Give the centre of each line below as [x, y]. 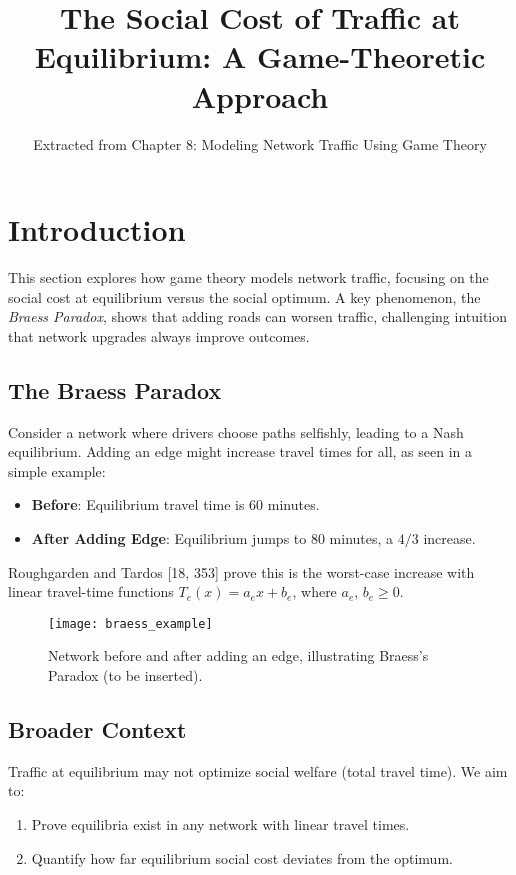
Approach [260, 95]
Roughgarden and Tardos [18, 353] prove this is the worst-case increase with [241, 571]
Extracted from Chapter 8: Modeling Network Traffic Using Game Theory [260, 143]
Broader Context [97, 729]
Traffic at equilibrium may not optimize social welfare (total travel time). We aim [258, 770]
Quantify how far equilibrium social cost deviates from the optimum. [242, 857]
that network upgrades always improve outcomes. [159, 335]
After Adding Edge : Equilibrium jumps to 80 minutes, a [212, 537]
